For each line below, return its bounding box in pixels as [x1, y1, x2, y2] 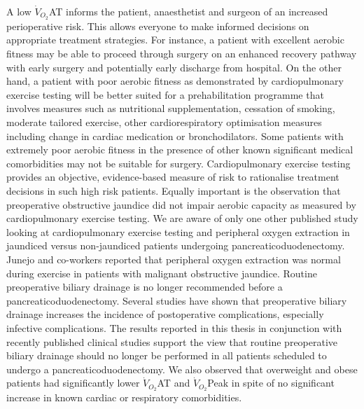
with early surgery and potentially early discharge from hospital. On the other [6, 60, 342, 74]
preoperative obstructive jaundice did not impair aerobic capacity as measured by [6, 197, 356, 212]
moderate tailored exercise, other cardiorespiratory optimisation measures [6, 115, 322, 130]
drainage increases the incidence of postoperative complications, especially [6, 307, 324, 321]
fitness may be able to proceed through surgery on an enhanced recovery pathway [6, 46, 357, 61]
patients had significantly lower [6, 375, 140, 390]
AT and [157, 375, 190, 390]
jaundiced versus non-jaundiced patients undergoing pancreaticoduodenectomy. [6, 238, 345, 253]
